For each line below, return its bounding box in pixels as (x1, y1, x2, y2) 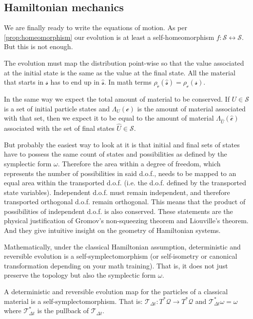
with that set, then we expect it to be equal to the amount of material (4, 113, 214, 123)
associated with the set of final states (4, 123, 115, 133)
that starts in (4, 77, 44, 87)
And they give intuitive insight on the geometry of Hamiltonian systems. (4, 225, 221, 235)
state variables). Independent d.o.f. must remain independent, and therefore (4, 187, 230, 197)
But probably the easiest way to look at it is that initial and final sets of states (4, 139, 240, 149)
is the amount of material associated (137, 103, 246, 113)
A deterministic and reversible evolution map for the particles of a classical (4, 286, 228, 297)
